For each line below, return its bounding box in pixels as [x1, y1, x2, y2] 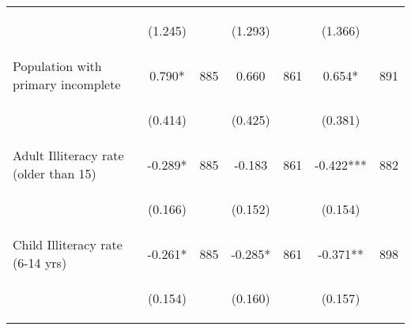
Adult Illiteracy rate [13, 146, 124, 164]
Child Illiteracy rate [13, 235, 123, 253]
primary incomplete [13, 75, 121, 93]
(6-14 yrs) [13, 253, 67, 272]
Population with [13, 57, 102, 75]
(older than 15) [13, 164, 96, 182]
